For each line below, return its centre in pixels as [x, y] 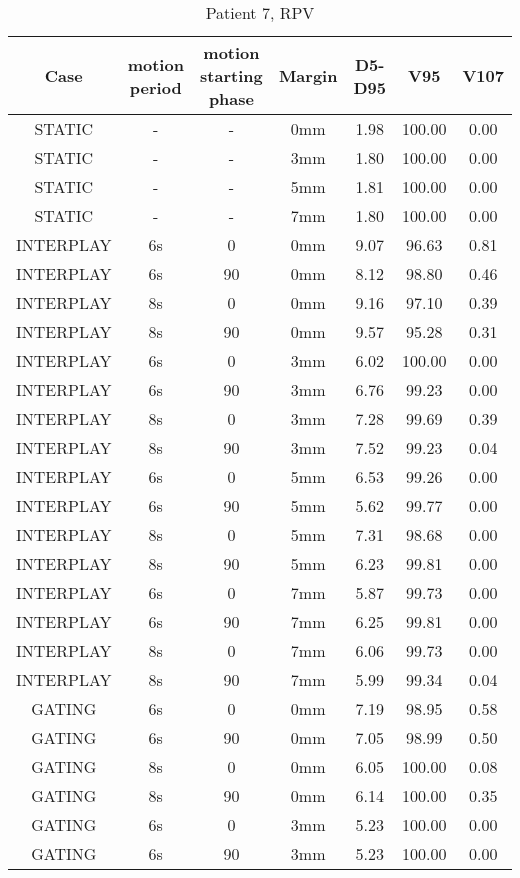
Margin [308, 75]
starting [231, 75]
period [155, 87]
